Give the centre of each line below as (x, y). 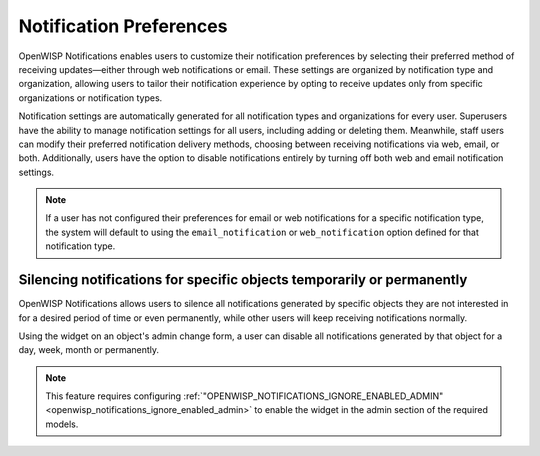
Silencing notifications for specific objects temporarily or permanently (243, 280)
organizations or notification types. (90, 97)
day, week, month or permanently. (89, 350)
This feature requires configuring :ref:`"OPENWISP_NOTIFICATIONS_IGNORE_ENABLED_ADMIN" (244, 396)
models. (62, 424)
